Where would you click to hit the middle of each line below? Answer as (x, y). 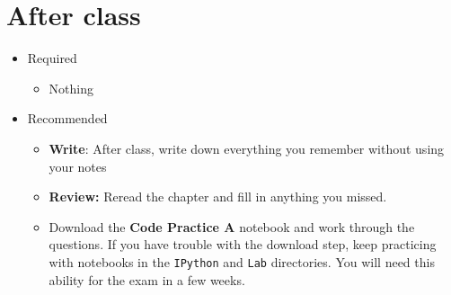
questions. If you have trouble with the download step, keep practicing (243, 244)
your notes (78, 166)
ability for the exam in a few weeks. (147, 279)
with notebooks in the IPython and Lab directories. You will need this (242, 261)
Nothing (71, 88)
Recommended (67, 118)
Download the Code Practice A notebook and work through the (232, 226)
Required (52, 58)
